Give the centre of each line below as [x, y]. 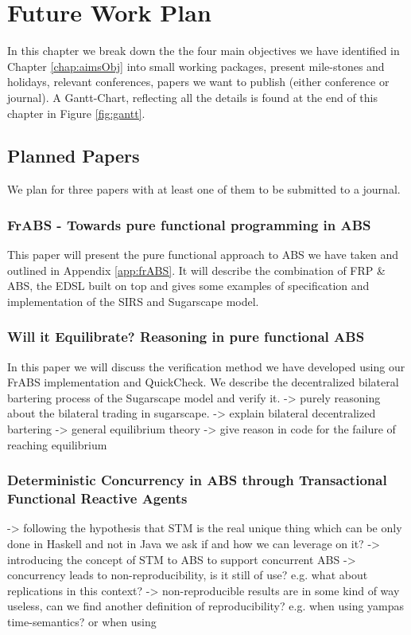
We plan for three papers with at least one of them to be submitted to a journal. [204, 189]
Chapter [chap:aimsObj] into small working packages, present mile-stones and [196, 66]
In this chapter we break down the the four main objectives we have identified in [204, 51]
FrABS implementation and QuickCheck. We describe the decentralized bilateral [203, 382]
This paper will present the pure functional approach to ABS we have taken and [203, 255]
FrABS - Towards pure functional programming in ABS [189, 224]
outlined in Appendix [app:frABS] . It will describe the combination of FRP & [196, 270]
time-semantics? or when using [82, 621]
